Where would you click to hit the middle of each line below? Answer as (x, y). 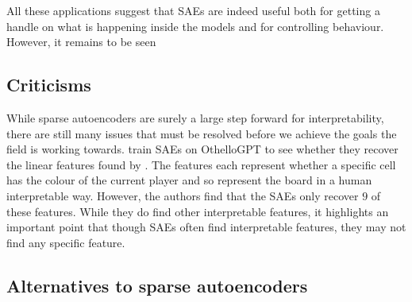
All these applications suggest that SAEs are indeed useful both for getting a (193, 10)
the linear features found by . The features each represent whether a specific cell (201, 164)
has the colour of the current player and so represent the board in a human (189, 180)
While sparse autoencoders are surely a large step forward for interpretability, (195, 117)
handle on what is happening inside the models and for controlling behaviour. (195, 26)
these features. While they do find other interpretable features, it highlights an (198, 211)
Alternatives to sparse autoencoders (157, 285)
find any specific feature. (66, 242)
